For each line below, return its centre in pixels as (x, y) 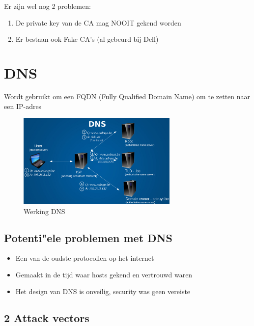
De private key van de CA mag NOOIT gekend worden (98, 22)
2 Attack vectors (47, 317)
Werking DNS (44, 211)
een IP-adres (23, 106)
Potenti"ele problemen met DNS (88, 237)
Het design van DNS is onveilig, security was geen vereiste (103, 291)
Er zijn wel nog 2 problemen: (47, 6)
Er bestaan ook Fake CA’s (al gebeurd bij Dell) (87, 39)
